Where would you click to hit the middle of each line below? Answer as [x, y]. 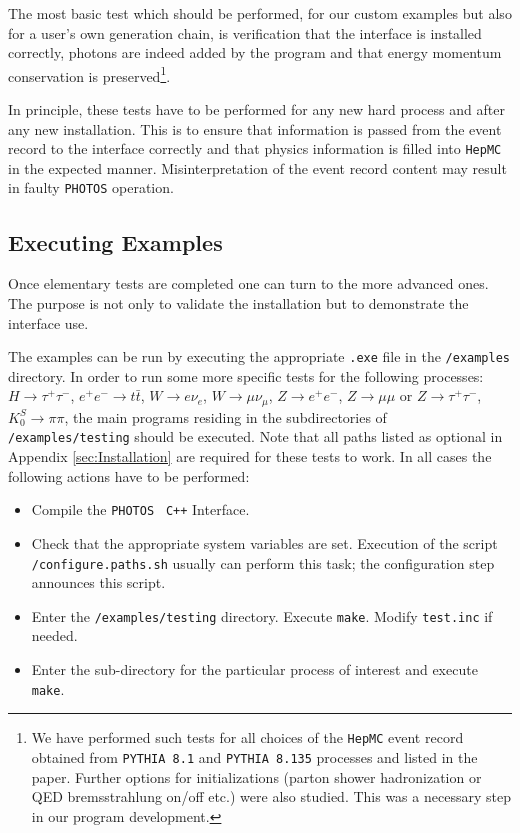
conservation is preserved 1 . [89, 74]
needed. [54, 635]
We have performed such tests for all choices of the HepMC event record [247, 737]
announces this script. [98, 582]
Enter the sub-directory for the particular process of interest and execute [254, 669]
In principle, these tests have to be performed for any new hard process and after [256, 109]
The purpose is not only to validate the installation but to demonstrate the [238, 302]
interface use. [48, 322]
